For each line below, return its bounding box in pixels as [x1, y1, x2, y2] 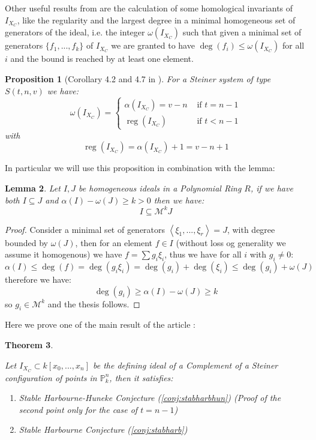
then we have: [154, 193, 204, 206]
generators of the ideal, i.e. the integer [5, 26, 145, 38]
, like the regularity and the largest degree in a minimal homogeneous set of [17, 13, 296, 26]
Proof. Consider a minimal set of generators [5, 223, 165, 235]
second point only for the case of [19, 403, 138, 415]
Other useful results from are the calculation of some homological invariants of [5, 2, 293, 14]
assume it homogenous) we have [5, 248, 122, 261]
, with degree [227, 223, 275, 235]
